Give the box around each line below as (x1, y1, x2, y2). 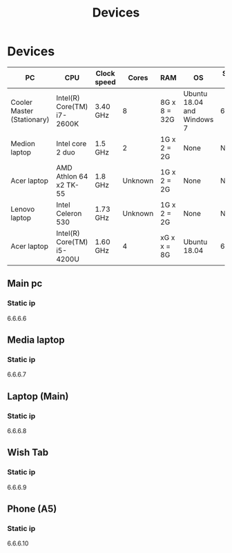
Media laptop (7, 334, 65, 346)
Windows (183, 114, 214, 124)
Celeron (56, 208, 82, 218)
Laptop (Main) (7, 390, 69, 402)
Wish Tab (7, 447, 49, 459)
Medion (10, 139, 36, 148)
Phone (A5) (7, 503, 57, 515)
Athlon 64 (56, 171, 88, 181)
